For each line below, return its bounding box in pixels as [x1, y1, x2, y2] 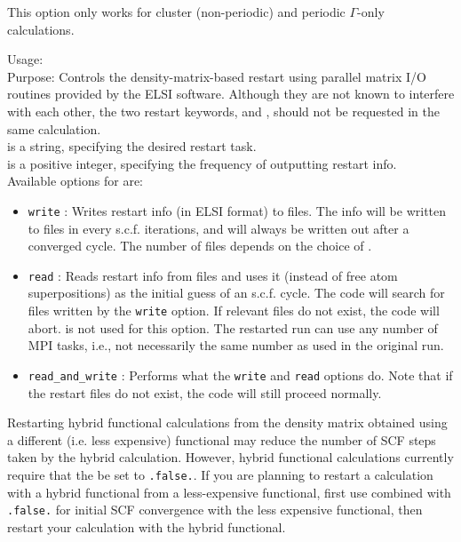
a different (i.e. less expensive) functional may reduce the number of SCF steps [7, 430, 436, 449]
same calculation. [7, 119, 101, 138]
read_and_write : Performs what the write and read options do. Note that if [28, 365, 453, 384]
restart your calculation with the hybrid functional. [7, 517, 286, 536]
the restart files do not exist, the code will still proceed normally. [28, 383, 382, 402]
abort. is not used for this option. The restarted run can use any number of [28, 318, 438, 337]
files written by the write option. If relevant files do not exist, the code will [28, 301, 440, 320]
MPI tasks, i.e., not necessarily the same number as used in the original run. [28, 336, 444, 355]
